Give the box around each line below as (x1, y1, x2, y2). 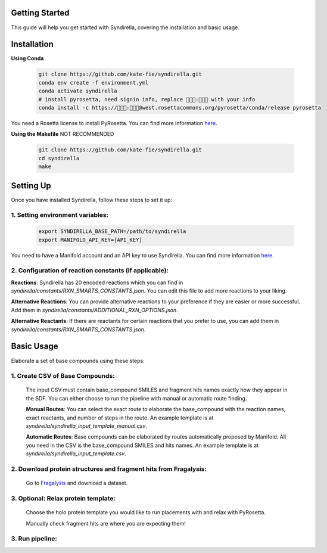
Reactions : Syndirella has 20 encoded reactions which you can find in (11, 279, 183, 286)
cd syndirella (38, 155, 80, 161)
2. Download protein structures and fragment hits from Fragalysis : (11, 465, 207, 473)
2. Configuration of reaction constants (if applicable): (11, 266, 169, 275)
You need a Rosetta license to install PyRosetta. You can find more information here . (11, 119, 217, 126)
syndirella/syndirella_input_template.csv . (26, 450, 126, 457)
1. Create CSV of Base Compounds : (11, 372, 116, 380)
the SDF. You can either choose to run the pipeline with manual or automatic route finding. (26, 394, 247, 402)
